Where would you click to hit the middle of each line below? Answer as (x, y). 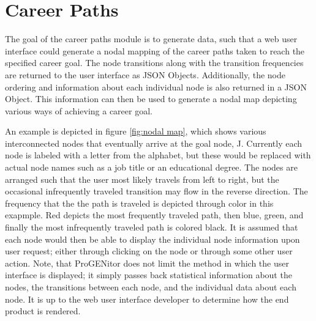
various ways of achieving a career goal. (79, 110)
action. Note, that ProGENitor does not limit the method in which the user (147, 263)
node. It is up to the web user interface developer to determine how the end (147, 299)
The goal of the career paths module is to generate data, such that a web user (151, 39)
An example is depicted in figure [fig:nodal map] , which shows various (136, 131)
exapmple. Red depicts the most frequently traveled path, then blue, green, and (154, 215)
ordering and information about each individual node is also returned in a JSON (156, 87)
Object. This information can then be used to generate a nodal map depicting (151, 99)
